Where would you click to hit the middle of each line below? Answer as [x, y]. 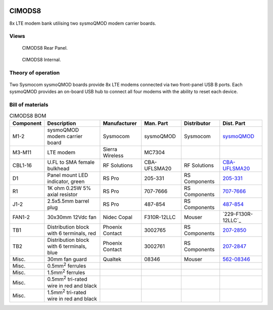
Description [62, 123]
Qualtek [112, 259]
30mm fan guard [67, 259]
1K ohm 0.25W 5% [69, 188]
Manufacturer [120, 123]
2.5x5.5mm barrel [68, 201]
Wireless [113, 155]
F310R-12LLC [160, 217]
